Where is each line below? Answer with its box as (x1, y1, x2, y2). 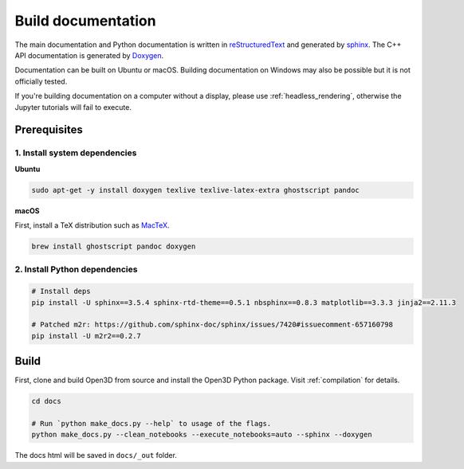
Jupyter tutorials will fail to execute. (14, 102, 132, 111)
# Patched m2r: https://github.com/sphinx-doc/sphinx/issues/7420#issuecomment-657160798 (31, 320, 394, 330)
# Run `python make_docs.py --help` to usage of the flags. (31, 419, 272, 428)
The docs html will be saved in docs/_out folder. (14, 451, 177, 460)
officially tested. (14, 76, 68, 86)
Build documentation (14, 12, 156, 29)
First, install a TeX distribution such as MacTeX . (14, 221, 171, 230)
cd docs (31, 397, 61, 406)
